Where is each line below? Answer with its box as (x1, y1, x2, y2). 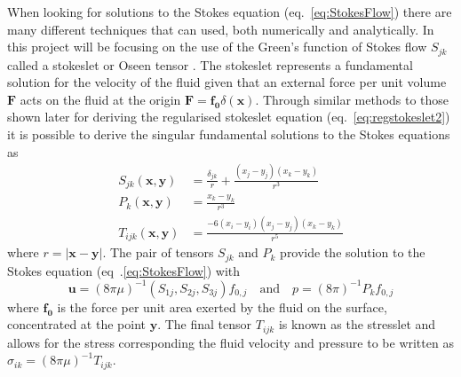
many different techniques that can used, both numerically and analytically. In (7, 20, 434, 38)
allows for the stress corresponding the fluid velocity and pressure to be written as (7, 333, 454, 351)
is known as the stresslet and (278, 315, 436, 334)
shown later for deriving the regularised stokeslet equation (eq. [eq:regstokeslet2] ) (7, 107, 450, 126)
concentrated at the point (7, 315, 146, 334)
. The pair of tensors (102, 243, 214, 262)
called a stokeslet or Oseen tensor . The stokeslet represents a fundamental (7, 55, 413, 74)
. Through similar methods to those (255, 90, 449, 108)
